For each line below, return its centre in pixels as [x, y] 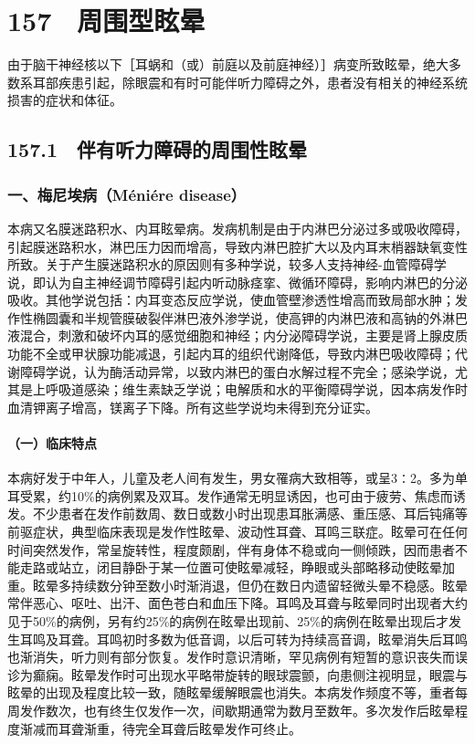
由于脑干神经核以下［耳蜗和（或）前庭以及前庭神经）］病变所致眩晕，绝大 [228, 64]
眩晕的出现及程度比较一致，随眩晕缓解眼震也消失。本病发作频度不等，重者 [231, 692]
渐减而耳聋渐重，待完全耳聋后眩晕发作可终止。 [160, 728]
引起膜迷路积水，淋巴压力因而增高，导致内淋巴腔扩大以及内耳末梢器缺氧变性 [237, 246]
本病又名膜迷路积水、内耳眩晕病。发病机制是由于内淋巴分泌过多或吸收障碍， [237, 228]
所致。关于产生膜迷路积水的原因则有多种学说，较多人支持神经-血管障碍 [221, 264]
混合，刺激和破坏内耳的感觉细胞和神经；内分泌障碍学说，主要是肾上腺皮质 [243, 335]
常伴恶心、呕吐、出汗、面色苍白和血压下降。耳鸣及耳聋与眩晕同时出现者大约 [237, 603]
